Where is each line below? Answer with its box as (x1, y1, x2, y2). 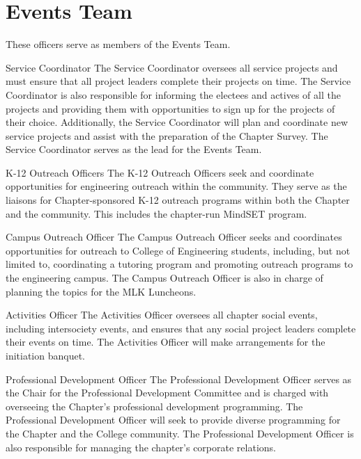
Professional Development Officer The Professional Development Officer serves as (6, 371, 352, 386)
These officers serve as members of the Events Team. (6, 37, 231, 51)
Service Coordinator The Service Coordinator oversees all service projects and (6, 60, 338, 74)
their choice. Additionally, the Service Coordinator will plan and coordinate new (6, 115, 348, 129)
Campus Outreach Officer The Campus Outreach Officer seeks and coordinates (6, 229, 342, 244)
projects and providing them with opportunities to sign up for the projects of (6, 101, 335, 115)
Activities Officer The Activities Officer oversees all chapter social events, (6, 307, 318, 322)
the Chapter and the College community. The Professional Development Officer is (6, 426, 354, 440)
